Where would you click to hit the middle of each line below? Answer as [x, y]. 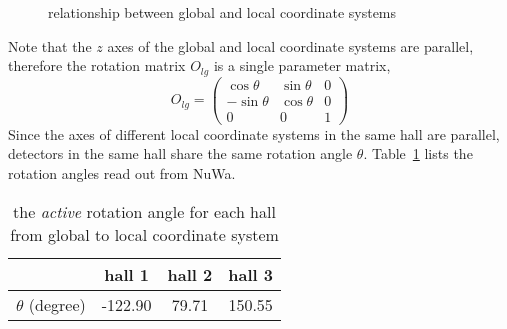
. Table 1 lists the [418, 153]
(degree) [57, 304]
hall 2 [190, 274]
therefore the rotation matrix [97, 65]
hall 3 [250, 274]
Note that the [50, 45]
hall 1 [127, 274]
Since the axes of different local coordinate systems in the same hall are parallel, [254, 133]
